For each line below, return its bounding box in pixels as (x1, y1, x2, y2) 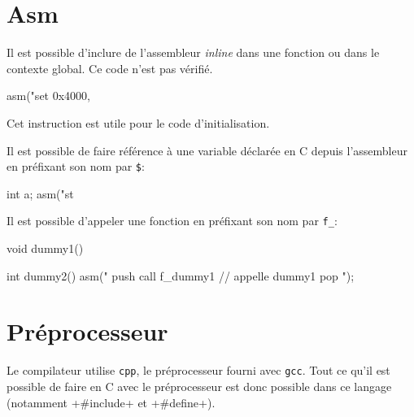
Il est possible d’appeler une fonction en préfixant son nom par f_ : (7, 212, 338, 229)
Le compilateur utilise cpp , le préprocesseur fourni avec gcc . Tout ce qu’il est (7, 362, 390, 379)
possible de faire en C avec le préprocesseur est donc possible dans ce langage (7, 377, 392, 394)
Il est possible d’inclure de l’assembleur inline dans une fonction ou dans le (7, 44, 380, 61)
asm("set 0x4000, (7, 87, 90, 104)
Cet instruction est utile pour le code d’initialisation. (7, 114, 270, 131)
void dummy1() (7, 240, 84, 256)
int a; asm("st (7, 185, 74, 202)
